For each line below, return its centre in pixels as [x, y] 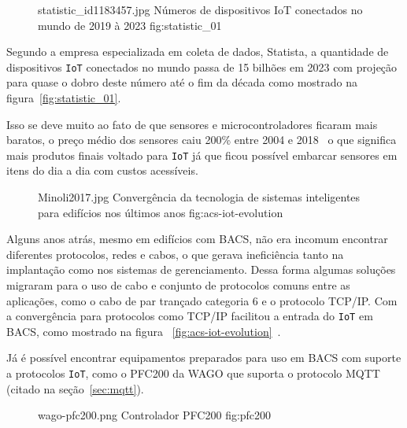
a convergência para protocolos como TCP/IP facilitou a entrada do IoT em [190, 316]
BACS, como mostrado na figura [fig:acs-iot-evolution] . [144, 331]
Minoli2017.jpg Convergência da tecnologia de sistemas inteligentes [199, 197]
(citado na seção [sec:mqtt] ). [75, 388]
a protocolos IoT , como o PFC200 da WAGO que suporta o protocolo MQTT [193, 373]
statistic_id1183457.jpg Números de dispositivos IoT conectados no [200, 9]
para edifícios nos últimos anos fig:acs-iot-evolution [161, 212]
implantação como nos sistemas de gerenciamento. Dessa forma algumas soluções [201, 269]
